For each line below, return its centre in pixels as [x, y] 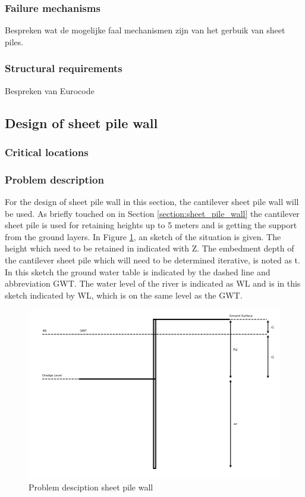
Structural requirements [64, 68]
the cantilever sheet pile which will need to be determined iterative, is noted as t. [152, 260]
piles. [14, 41]
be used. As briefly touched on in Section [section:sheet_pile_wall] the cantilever [152, 213]
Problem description [54, 179]
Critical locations [47, 152]
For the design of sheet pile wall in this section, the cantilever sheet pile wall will [152, 202]
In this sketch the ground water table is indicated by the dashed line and [138, 271]
